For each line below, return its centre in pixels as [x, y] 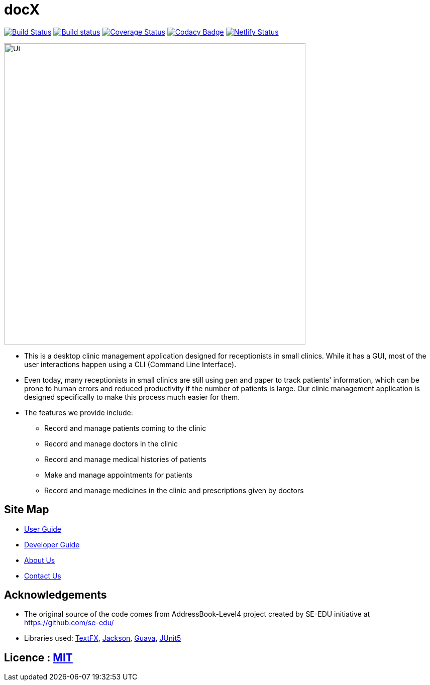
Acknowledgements [56, 595]
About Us [40, 560]
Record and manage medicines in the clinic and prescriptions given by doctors [174, 490]
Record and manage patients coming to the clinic [125, 428]
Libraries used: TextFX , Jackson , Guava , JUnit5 [103, 638]
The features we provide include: [79, 412]
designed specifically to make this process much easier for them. [132, 397]
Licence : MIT [38, 657]
